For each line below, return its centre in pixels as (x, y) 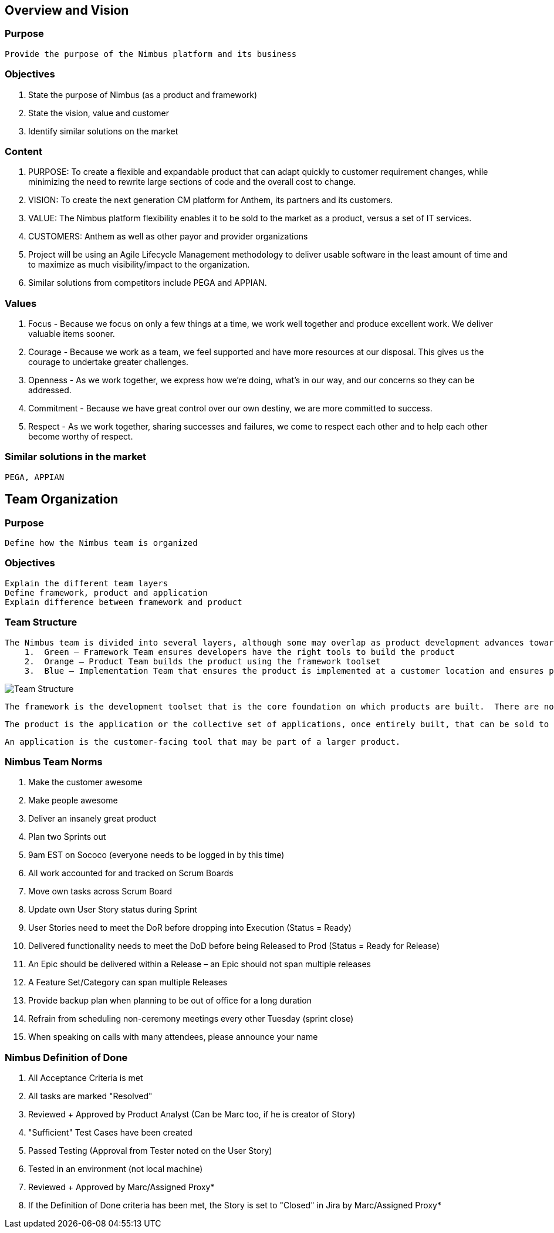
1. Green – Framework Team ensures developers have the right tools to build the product (240, 652)
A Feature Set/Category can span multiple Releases (128, 982)
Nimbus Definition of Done (66, 1057)
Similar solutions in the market (75, 457)
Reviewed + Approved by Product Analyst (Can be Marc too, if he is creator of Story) (192, 1114)
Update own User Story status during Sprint (113, 910)
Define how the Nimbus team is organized (101, 543)
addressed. (50, 390)
